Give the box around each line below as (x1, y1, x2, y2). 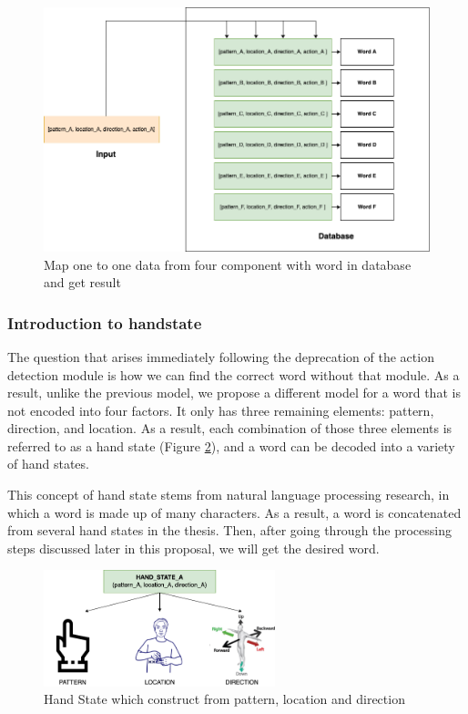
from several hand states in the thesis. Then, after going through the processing (7, 521, 453, 540)
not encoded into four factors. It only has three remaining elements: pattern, (7, 400, 434, 419)
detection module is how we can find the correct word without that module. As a (7, 365, 460, 384)
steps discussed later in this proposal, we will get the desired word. (7, 538, 380, 557)
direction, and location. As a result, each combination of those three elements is (7, 419, 453, 438)
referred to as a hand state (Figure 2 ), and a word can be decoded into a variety (7, 436, 455, 455)
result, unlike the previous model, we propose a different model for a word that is (7, 383, 461, 402)
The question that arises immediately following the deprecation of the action (7, 347, 434, 366)
